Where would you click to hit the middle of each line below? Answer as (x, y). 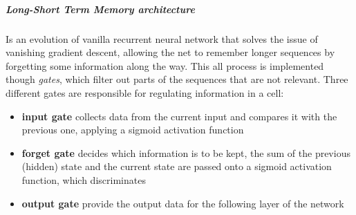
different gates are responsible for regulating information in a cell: (145, 92)
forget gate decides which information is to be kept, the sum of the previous (186, 152)
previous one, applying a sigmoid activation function (133, 130)
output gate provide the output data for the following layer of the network (183, 203)
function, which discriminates (84, 179)
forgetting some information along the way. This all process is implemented (165, 65)
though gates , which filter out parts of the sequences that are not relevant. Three (177, 79)
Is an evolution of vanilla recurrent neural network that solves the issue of (162, 38)
